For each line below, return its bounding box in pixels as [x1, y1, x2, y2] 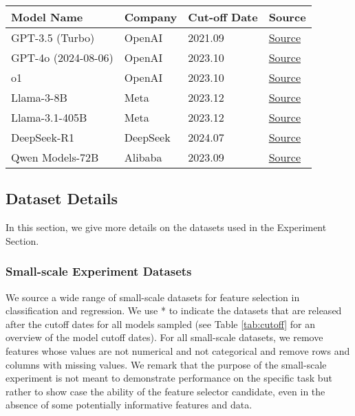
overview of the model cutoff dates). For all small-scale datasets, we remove [6, 330, 323, 344]
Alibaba [124, 149, 162, 165]
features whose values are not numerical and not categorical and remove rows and [6, 343, 350, 358]
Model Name [11, 9, 83, 25]
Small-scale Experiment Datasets [6, 263, 192, 280]
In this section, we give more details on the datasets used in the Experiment [6, 220, 327, 234]
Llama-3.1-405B [11, 109, 87, 125]
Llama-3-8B [11, 89, 67, 105]
